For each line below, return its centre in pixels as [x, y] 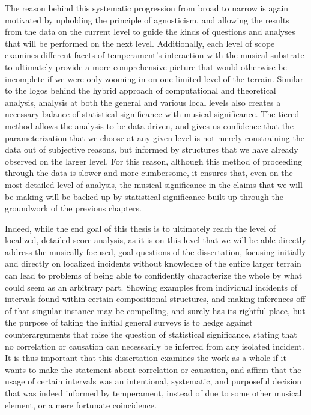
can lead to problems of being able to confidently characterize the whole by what [154, 275]
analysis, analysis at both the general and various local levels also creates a [143, 102]
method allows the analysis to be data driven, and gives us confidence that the [149, 125]
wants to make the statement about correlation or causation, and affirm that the [153, 369]
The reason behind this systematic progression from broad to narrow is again [147, 8]
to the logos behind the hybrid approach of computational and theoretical [140, 90]
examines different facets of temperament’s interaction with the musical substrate [155, 55]
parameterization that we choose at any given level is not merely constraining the [155, 137]
